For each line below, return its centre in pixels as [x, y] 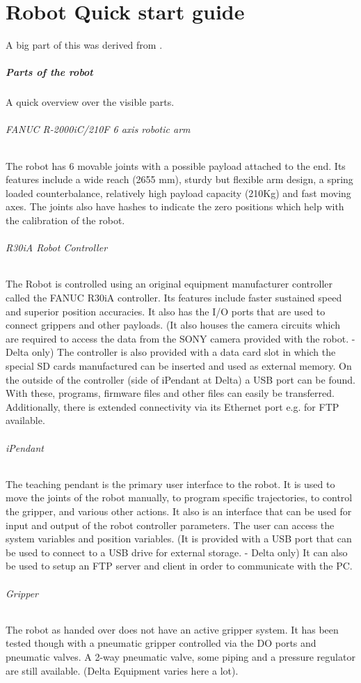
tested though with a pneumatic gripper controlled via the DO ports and [161, 643]
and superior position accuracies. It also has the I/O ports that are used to [166, 311]
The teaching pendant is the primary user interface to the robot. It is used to [170, 484]
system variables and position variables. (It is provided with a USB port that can [179, 539]
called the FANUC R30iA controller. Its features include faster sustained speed [174, 298]
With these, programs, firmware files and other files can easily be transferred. [170, 393]
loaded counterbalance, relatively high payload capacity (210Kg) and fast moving [178, 193]
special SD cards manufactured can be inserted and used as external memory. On [179, 366]
